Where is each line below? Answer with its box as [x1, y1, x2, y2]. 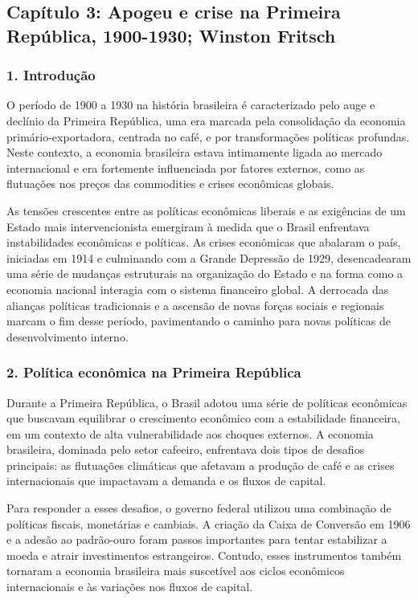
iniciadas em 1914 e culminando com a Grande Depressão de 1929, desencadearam [6, 249, 412, 266]
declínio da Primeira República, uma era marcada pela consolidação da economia [6, 112, 406, 129]
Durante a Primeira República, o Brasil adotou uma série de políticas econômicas [6, 394, 408, 410]
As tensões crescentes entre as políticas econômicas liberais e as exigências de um [6, 202, 406, 218]
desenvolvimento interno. [6, 328, 129, 345]
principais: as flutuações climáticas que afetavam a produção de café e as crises [6, 456, 395, 473]
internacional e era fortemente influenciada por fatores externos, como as [6, 159, 365, 176]
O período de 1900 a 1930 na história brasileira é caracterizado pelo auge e [6, 96, 375, 113]
